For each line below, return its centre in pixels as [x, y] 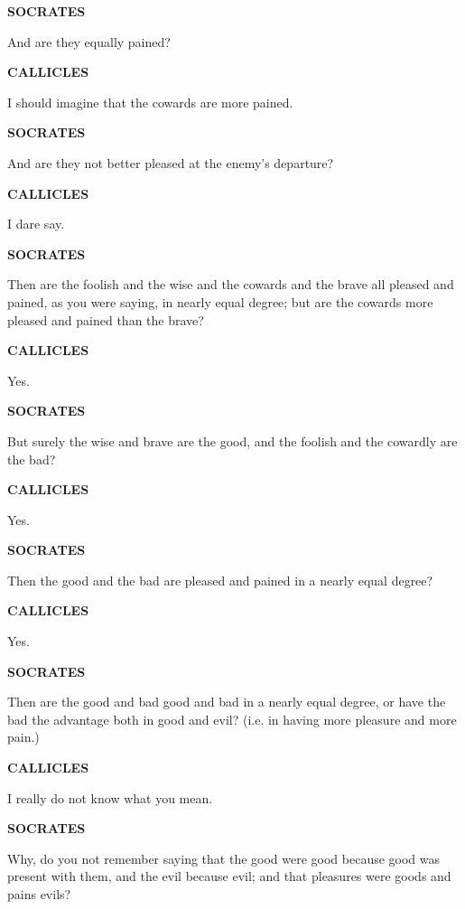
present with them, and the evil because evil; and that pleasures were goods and [229, 876]
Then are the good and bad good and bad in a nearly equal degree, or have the [227, 702]
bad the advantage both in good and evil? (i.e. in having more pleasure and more [232, 719]
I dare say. [36, 224]
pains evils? [39, 894]
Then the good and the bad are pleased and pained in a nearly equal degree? [220, 580]
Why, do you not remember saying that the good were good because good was [224, 858]
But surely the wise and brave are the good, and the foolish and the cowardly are [232, 440]
